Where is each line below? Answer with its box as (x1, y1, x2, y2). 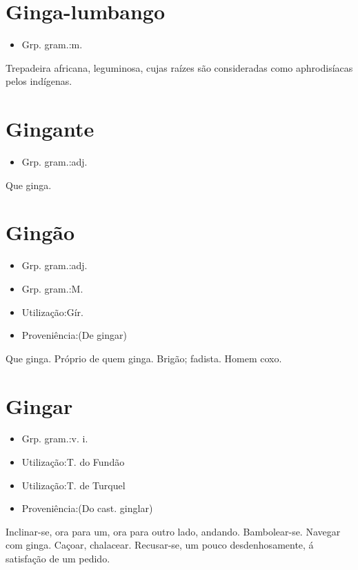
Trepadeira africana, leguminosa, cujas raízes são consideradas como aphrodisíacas (6, 60, 353, 75)
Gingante (6, 115, 95, 143)
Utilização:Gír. (21, 304, 84, 319)
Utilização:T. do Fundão (21, 455, 125, 469)
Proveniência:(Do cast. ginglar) (21, 501, 153, 515)
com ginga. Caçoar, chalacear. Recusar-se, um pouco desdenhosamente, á (6, 538, 314, 552)
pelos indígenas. (6, 74, 72, 88)
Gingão (6, 218, 74, 246)
